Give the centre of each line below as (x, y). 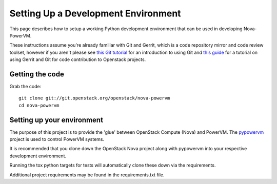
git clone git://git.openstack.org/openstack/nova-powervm (94, 98)
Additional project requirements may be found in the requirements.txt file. (87, 175)
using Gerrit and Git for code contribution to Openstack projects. (78, 59)
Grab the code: (25, 87)
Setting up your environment (56, 120)
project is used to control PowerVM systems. (57, 139)
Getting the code (37, 74)
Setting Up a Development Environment (95, 13)
